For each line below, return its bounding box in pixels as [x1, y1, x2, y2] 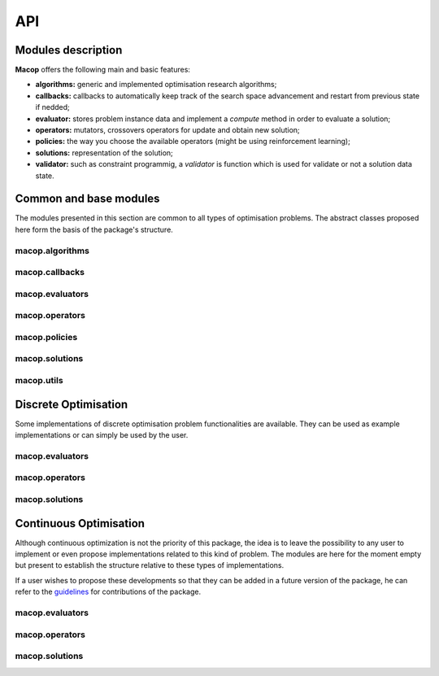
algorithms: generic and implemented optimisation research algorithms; [35, 80, 277, 89]
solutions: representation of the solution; [35, 147, 174, 158]
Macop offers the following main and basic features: [15, 65, 191, 75]
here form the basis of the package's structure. [15, 225, 174, 234]
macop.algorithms [15, 245, 89, 256]
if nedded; [35, 102, 71, 112]
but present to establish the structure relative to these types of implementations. [15, 560, 285, 570]
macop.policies [15, 331, 78, 342]
